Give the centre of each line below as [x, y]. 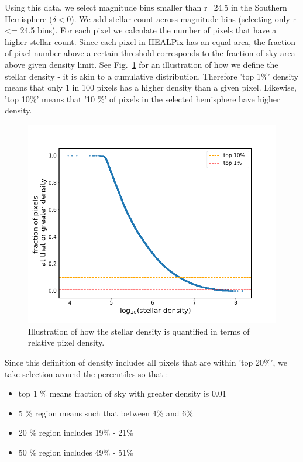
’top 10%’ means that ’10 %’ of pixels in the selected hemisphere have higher [142, 99]
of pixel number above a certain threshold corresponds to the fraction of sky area [150, 53]
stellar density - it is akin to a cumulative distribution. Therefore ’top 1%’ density [151, 76]
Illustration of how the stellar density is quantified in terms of [139, 331]
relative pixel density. [66, 342]
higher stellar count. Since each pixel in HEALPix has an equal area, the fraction [150, 41]
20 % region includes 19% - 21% [76, 432]
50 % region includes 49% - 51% [76, 452]
